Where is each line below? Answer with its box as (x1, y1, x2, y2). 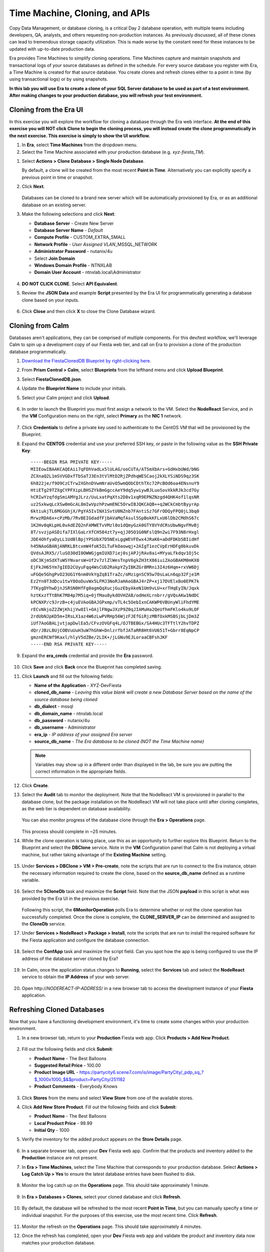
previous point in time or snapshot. (21, 174, 93, 180)
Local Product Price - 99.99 (34, 1120, 92, 1126)
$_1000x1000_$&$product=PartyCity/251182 (34, 1076, 125, 1082)
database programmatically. (9, 349, 67, 355)
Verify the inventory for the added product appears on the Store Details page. (21, 1136, 182, 1142)
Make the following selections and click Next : (21, 211, 116, 217)
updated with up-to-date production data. (9, 46, 95, 52)
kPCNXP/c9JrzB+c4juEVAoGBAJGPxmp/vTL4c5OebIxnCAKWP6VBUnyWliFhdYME (30, 599, 199, 605)
